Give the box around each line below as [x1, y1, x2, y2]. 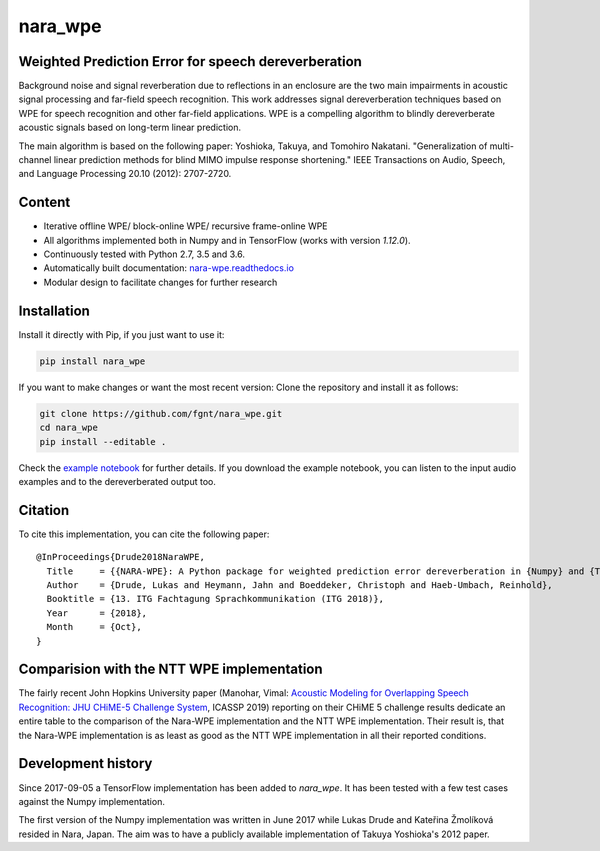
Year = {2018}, [46, 607, 148, 619]
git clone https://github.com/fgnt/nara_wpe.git [39, 408, 283, 419]
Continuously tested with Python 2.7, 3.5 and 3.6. [43, 248, 245, 260]
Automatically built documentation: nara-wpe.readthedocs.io [43, 262, 295, 274]
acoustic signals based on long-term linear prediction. [18, 121, 242, 134]
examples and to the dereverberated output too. [18, 475, 217, 487]
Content [18, 194, 71, 211]
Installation [18, 302, 90, 319]
